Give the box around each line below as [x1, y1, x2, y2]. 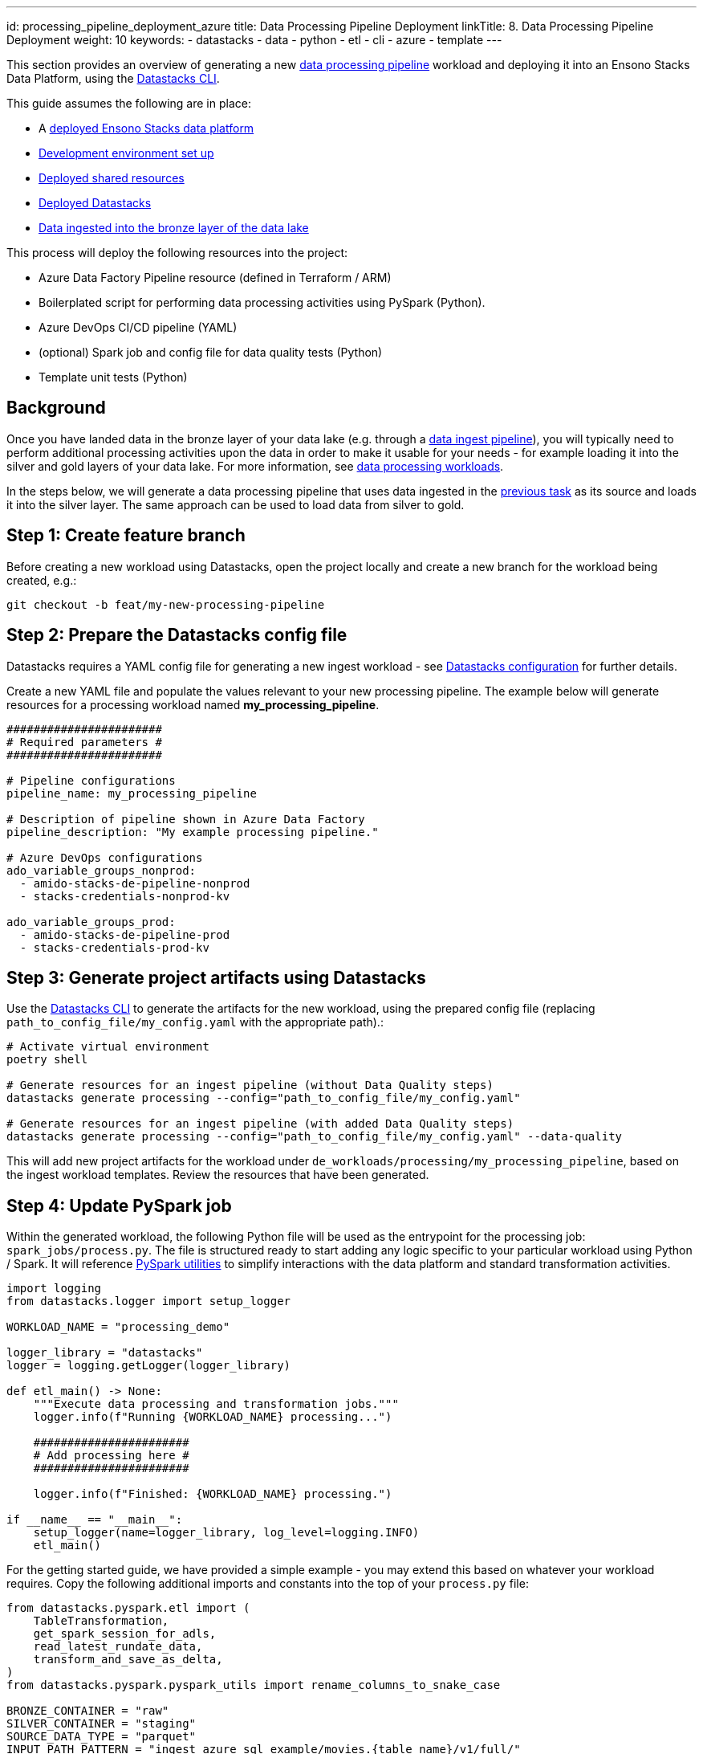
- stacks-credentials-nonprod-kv [19, 889, 230, 903]
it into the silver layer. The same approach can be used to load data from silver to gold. [6, 497, 465, 512]
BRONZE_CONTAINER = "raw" [6, 1704, 169, 1718]
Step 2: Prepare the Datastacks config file [6, 625, 347, 646]
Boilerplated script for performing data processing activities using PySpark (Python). [39, 296, 486, 309]
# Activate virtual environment [6, 1040, 209, 1054]
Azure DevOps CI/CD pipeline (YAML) [39, 320, 238, 334]
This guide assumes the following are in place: [6, 96, 251, 110]
